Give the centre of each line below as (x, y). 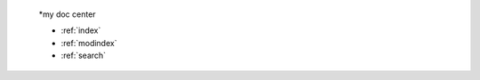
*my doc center (68, 14)
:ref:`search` (84, 56)
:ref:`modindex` (89, 43)
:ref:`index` (81, 30)
